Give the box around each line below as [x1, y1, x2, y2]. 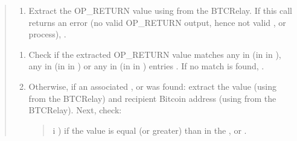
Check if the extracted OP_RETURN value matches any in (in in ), [28, 48, 281, 60]
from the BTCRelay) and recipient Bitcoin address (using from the [28, 92, 276, 104]
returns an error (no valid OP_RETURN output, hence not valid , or [28, 16, 286, 28]
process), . [28, 28, 66, 40]
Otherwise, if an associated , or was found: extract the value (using [28, 80, 276, 92]
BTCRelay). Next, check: [28, 104, 122, 116]
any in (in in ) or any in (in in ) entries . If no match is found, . [28, 60, 264, 72]
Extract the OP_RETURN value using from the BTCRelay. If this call [28, 4, 292, 16]
